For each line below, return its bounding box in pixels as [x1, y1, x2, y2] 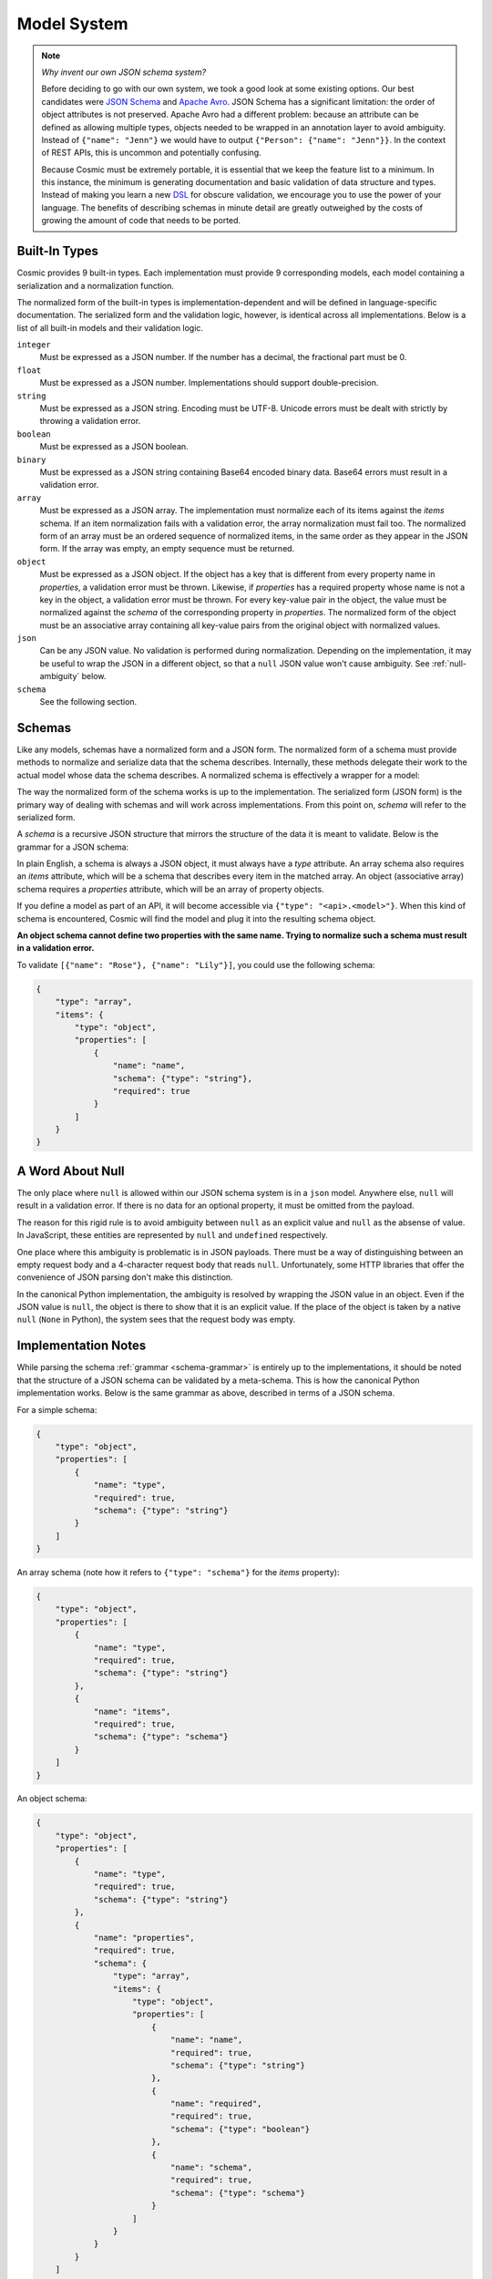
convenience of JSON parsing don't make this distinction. [16, 1272, 233, 1283]
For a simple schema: [16, 1404, 97, 1415]
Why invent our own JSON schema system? [41, 67, 207, 77]
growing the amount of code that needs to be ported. [41, 215, 241, 226]
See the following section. [39, 696, 138, 707]
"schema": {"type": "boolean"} [169, 2124, 311, 2134]
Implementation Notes [16, 1338, 147, 1354]
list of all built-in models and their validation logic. [16, 322, 204, 333]
